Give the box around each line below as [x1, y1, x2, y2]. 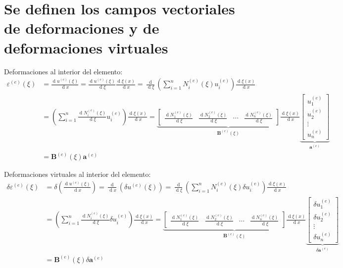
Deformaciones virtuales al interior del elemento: [4, 169, 151, 179]
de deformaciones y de [4, 18, 159, 38]
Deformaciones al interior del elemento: [4, 66, 123, 76]
